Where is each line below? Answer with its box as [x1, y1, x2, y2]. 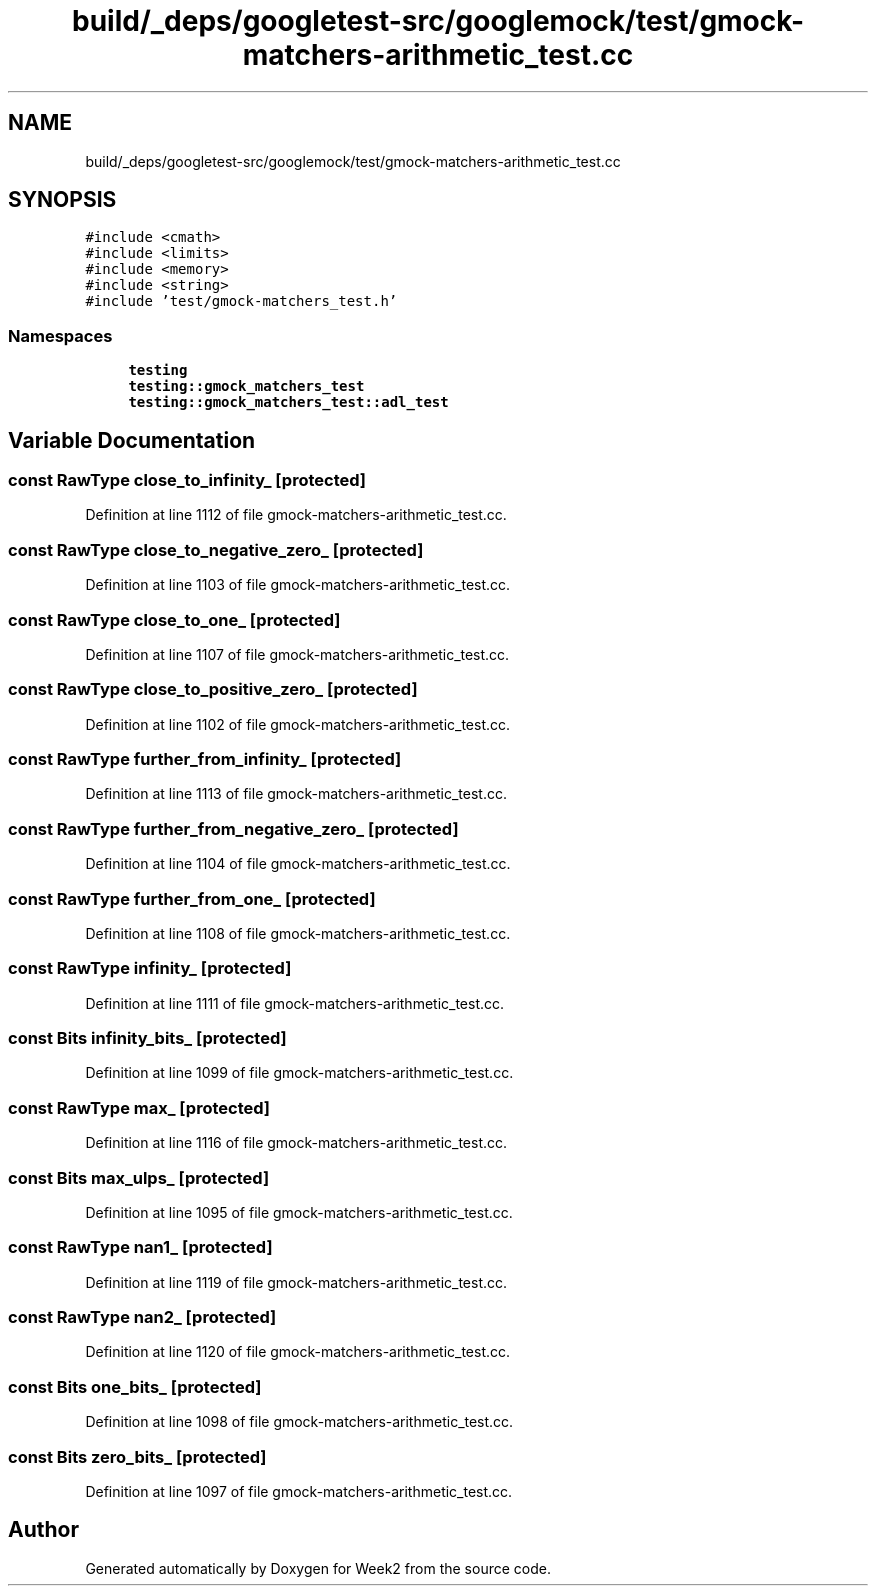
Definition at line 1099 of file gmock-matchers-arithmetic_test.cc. [85, 1064, 514, 1082]
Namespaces [8, 325, 113, 346]
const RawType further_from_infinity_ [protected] [8, 749, 402, 770]
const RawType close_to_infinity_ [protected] [8, 470, 366, 491]
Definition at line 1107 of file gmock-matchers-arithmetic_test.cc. [85, 645, 510, 663]
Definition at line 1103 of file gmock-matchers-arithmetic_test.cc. [85, 576, 511, 594]
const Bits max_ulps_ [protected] [8, 1167, 270, 1188]
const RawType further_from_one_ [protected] [8, 888, 376, 909]
